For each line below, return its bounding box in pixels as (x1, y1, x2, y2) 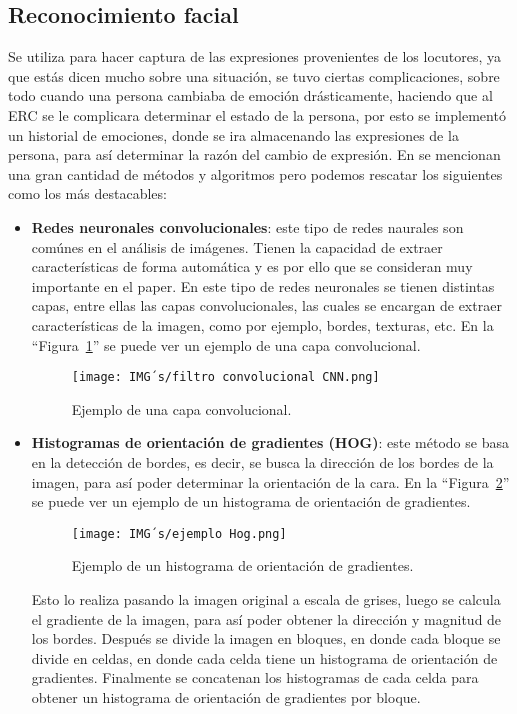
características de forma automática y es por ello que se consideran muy (31, 256, 473, 277)
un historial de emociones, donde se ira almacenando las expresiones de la (8, 124, 459, 145)
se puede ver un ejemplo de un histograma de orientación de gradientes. (31, 491, 471, 512)
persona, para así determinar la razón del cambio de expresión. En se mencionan (8, 144, 501, 165)
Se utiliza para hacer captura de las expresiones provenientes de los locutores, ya (8, 46, 501, 67)
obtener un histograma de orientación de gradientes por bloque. (31, 686, 421, 707)
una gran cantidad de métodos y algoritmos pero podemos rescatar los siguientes (8, 163, 503, 184)
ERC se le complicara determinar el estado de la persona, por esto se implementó (8, 104, 506, 125)
